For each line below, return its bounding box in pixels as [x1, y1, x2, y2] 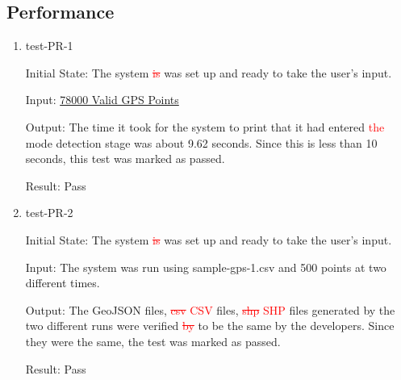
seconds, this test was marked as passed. [25, 150, 225, 167]
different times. [25, 274, 100, 291]
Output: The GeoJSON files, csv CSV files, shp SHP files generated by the [25, 301, 395, 318]
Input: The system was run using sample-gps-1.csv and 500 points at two [25, 258, 386, 275]
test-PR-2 [25, 204, 73, 221]
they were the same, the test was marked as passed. [25, 332, 281, 349]
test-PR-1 [25, 37, 73, 54]
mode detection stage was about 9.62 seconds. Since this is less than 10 [25, 134, 378, 151]
